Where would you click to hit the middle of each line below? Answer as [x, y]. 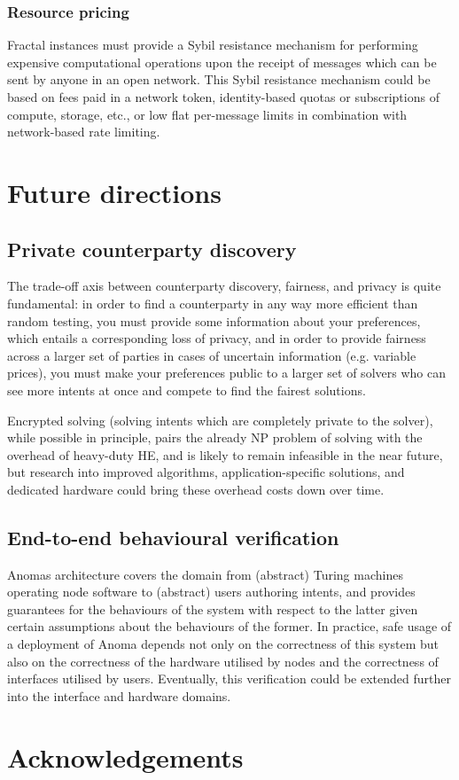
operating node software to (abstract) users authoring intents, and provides [211, 592]
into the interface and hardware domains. [119, 695]
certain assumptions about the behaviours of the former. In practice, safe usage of [229, 626]
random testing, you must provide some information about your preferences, [214, 320]
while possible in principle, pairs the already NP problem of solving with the [215, 437]
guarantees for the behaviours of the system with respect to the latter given [213, 608]
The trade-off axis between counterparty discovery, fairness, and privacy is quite [224, 286]
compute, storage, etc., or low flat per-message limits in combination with [207, 114]
